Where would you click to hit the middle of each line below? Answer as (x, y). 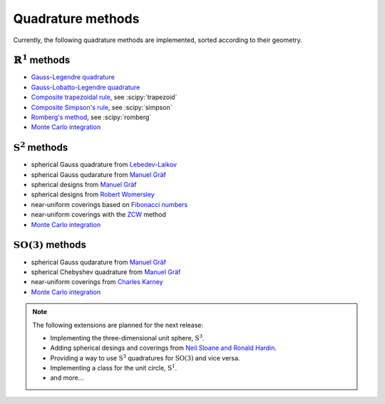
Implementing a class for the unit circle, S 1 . (114, 368)
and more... (67, 378)
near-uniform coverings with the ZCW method (99, 215)
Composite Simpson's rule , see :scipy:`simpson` (102, 107)
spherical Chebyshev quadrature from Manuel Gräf (106, 272)
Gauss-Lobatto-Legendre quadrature (86, 87)
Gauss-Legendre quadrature (73, 77)
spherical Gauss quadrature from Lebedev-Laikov (104, 165)
